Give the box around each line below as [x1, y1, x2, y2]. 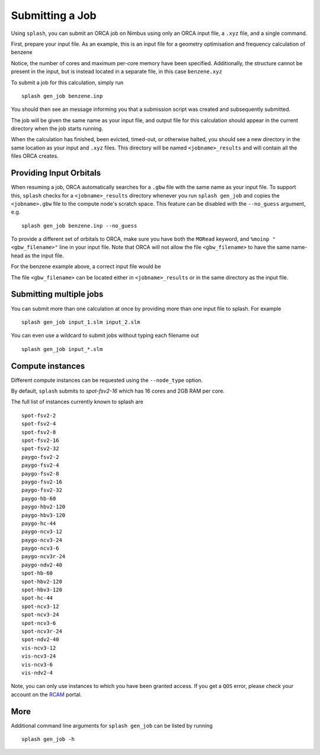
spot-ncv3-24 [21, 611, 59, 618]
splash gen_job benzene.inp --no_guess [21, 222, 137, 229]
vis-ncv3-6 [21, 661, 53, 668]
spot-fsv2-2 [21, 412, 56, 419]
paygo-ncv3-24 [21, 537, 62, 543]
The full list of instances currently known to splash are [11, 398, 143, 406]
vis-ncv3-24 [21, 653, 56, 660]
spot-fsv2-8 [21, 429, 56, 435]
